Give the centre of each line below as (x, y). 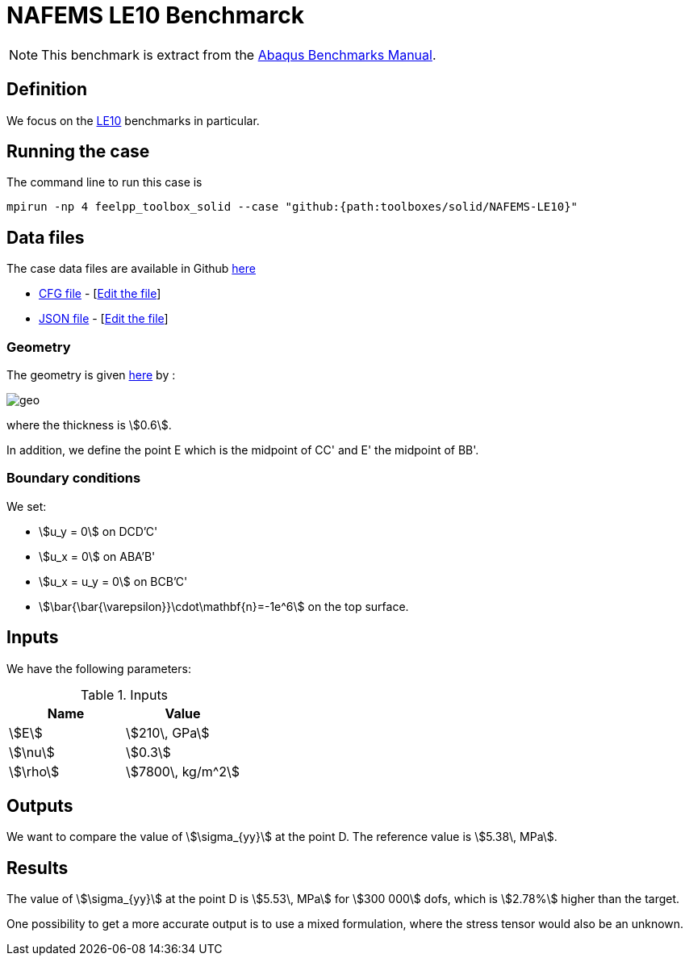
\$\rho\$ (34, 771)
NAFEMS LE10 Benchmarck (155, 15)
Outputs (40, 806)
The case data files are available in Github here (131, 269)
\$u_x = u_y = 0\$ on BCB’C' (113, 581)
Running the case (78, 152)
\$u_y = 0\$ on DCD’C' (98, 531)
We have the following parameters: (99, 668)
